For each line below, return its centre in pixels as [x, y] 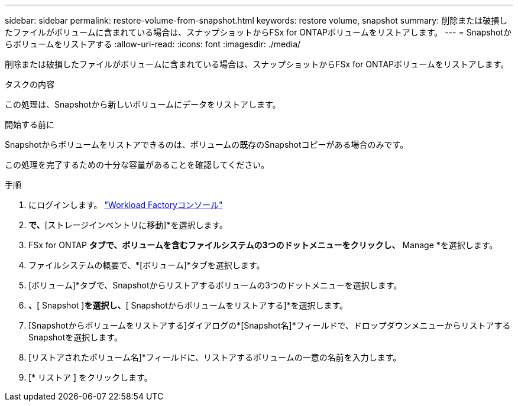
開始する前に [30, 124]
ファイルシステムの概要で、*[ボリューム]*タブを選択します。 [147, 265]
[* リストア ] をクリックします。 [90, 377]
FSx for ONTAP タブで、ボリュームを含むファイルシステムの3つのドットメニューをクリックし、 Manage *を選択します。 [263, 245]
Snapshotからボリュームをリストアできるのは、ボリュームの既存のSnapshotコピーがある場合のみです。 [207, 144]
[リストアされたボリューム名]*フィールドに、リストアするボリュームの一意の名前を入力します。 [215, 357]
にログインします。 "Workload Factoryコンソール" [126, 205]
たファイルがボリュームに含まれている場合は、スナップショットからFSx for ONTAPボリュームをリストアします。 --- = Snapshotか [258, 32]
